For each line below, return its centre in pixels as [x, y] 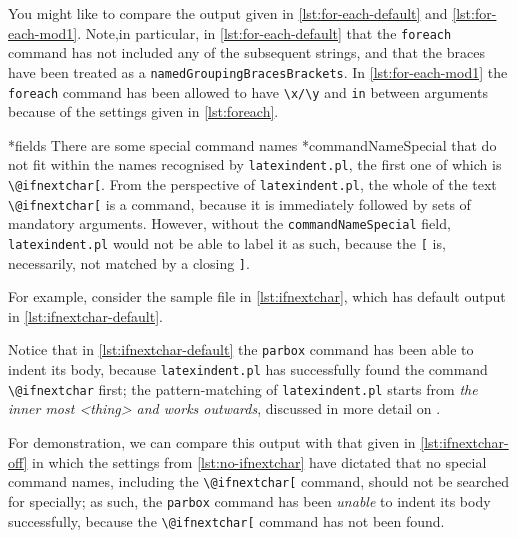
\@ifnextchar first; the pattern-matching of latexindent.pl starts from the [243, 388]
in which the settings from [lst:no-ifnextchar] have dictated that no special [259, 461]
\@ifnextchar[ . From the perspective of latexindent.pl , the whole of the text [252, 184]
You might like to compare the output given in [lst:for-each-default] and [228, 13]
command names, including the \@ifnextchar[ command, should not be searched [258, 481]
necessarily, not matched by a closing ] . [129, 262]
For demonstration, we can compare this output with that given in [212, 442]
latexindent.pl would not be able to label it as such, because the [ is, [227, 242]
